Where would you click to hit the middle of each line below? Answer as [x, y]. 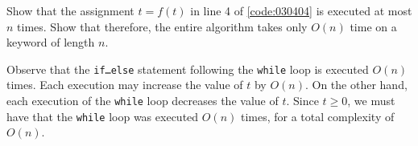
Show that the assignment [70, 10]
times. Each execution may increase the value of [125, 85]
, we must [371, 101]
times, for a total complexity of [317, 116]
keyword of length [51, 42]
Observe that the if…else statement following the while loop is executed [188, 69]
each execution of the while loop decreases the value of [143, 101]
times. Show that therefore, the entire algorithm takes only [162, 26]
